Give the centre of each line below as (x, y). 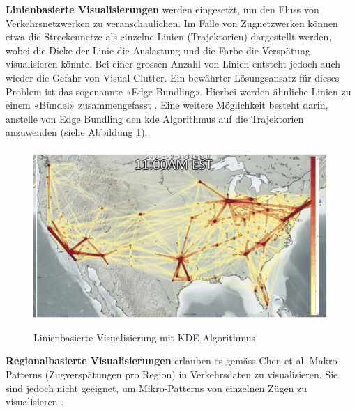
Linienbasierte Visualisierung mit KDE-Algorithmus (144, 337)
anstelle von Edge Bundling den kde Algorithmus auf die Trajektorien (155, 118)
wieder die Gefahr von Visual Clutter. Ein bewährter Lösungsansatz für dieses (173, 77)
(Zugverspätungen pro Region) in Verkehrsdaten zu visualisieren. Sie (191, 374)
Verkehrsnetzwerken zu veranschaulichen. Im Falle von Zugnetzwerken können (172, 23)
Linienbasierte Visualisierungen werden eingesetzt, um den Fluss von (162, 9)
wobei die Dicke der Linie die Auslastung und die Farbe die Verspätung (158, 50)
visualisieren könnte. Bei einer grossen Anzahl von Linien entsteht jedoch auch (173, 64)
